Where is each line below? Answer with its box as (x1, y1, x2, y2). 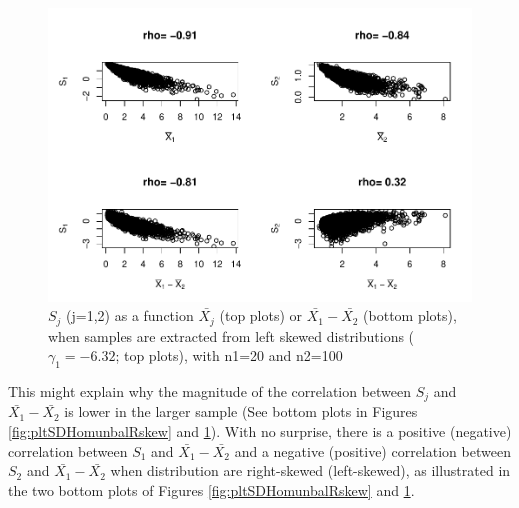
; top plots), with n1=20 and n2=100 (115, 345, 343, 366)
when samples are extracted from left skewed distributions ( (48, 325, 415, 346)
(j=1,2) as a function (66, 305, 194, 326)
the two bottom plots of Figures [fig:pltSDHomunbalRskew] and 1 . (8, 479, 415, 500)
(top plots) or (219, 305, 303, 326)
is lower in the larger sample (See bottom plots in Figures (64, 401, 418, 422)
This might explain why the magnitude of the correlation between (8, 380, 412, 401)
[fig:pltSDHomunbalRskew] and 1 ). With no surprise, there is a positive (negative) (8, 421, 512, 442)
